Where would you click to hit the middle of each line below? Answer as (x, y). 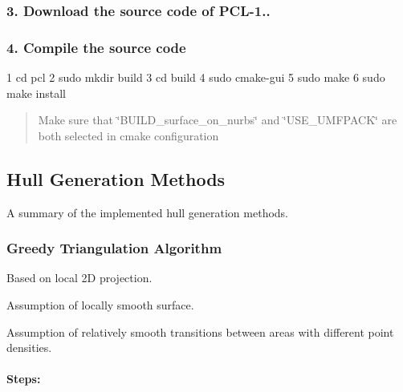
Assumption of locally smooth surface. (100, 305)
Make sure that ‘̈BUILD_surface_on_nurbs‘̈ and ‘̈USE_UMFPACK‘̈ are (218, 120)
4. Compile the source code (96, 47)
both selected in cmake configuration (128, 135)
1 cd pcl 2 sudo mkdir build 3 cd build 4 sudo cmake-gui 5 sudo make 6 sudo (196, 77)
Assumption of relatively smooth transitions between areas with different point (200, 331)
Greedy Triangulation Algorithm (114, 248)
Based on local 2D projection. (79, 278)
